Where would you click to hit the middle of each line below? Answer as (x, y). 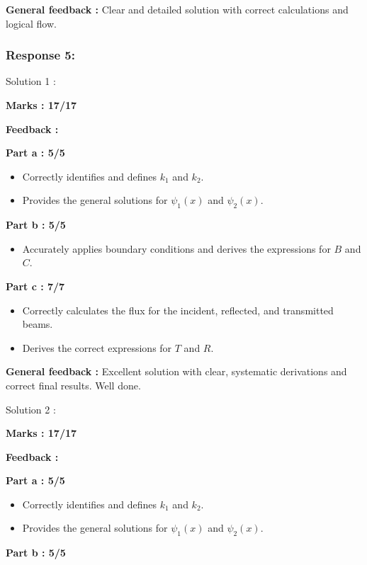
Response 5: (40, 55)
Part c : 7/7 (35, 286)
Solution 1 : (31, 81)
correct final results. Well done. (73, 385)
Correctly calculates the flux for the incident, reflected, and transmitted (178, 310)
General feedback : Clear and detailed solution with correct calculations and (177, 9)
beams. (38, 324)
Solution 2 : (31, 409)
